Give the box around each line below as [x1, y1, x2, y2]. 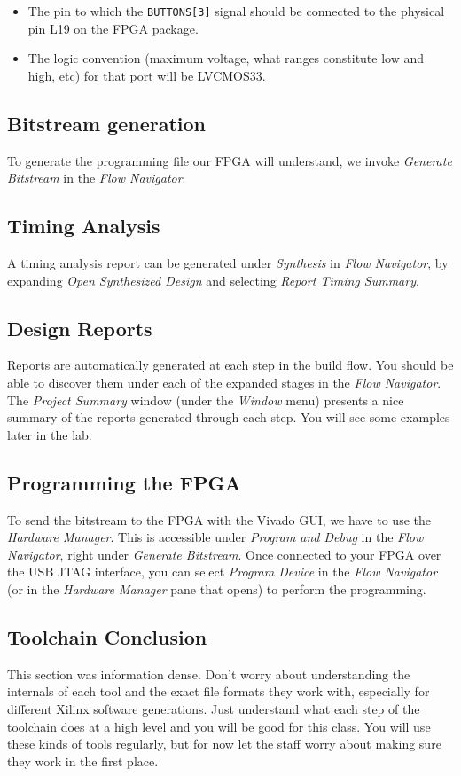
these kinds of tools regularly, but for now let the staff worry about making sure [7, 734, 441, 753]
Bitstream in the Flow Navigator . [7, 169, 186, 187]
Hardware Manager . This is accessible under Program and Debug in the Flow [7, 528, 424, 546]
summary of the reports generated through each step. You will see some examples [7, 408, 450, 427]
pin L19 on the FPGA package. [27, 19, 199, 37]
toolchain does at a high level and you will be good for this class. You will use [7, 717, 431, 735]
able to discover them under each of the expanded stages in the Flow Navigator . [7, 373, 441, 392]
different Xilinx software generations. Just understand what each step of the [7, 699, 420, 717]
